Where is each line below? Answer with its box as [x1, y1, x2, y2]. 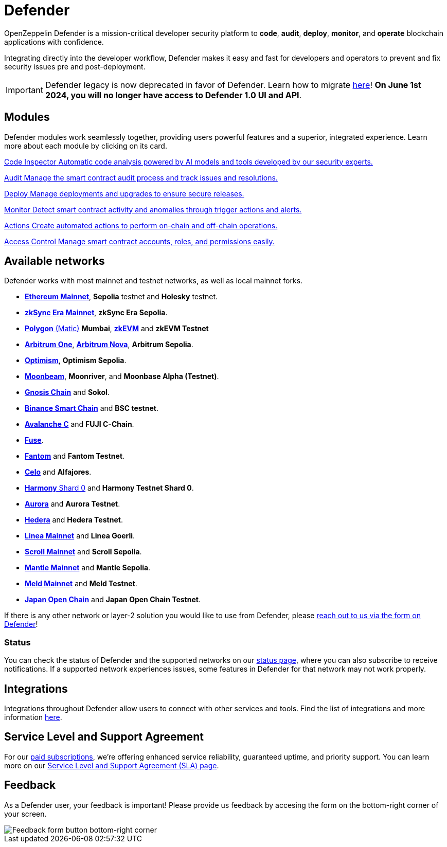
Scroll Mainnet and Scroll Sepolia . [25, 547, 142, 556]
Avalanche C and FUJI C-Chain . [25, 420, 134, 429]
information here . [4, 713, 62, 722]
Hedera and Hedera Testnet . [25, 515, 123, 525]
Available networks [4, 255, 105, 268]
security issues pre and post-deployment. [4, 62, 146, 71]
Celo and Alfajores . [25, 467, 92, 477]
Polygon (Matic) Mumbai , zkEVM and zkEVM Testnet [25, 324, 209, 333]
